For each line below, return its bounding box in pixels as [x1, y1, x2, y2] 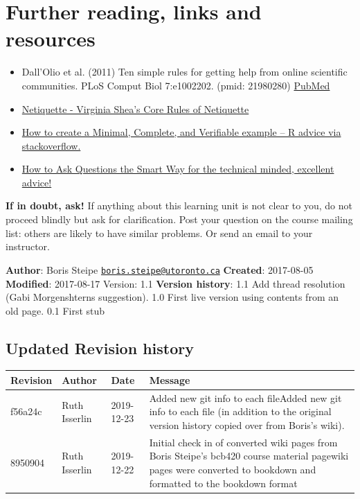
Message [149, 372, 190, 387]
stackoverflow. [21, 138, 81, 152]
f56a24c [10, 404, 42, 419]
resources [6, 24, 96, 53]
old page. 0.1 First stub [6, 303, 105, 317]
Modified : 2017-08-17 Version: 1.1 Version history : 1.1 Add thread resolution [6, 276, 345, 290]
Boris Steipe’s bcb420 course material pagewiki [149, 448, 349, 463]
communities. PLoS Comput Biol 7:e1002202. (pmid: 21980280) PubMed [21, 78, 330, 92]
